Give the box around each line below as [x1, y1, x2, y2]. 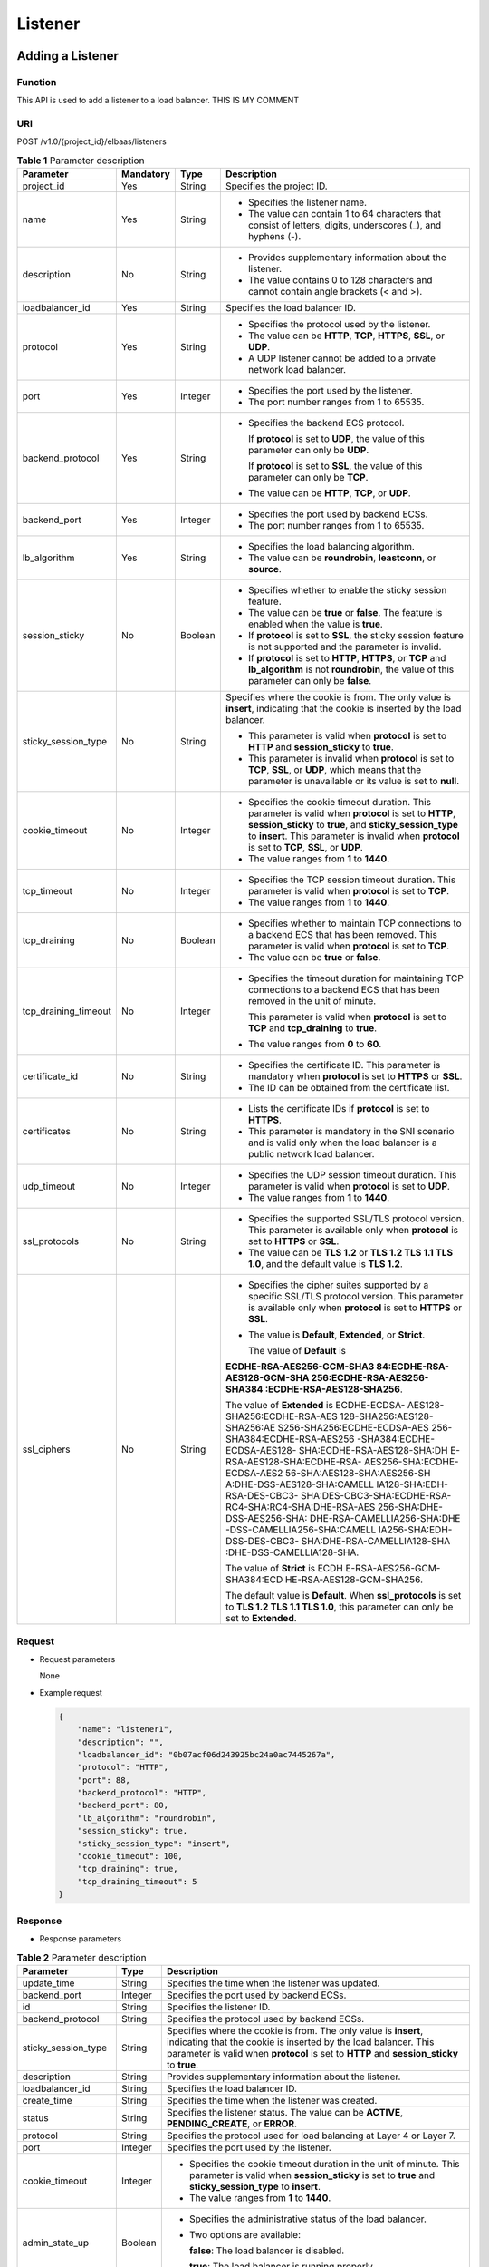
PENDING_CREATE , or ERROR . [166, 2117, 298, 2130]
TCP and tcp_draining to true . [247, 1022, 378, 1035]
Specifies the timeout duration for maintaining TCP [247, 972, 464, 985]
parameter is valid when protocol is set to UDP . [247, 1180, 450, 1192]
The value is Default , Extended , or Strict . [247, 1328, 426, 1341]
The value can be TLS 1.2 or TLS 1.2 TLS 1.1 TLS [247, 1247, 453, 1260]
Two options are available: [188, 2228, 302, 2241]
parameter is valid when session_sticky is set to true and [188, 2168, 435, 2181]
